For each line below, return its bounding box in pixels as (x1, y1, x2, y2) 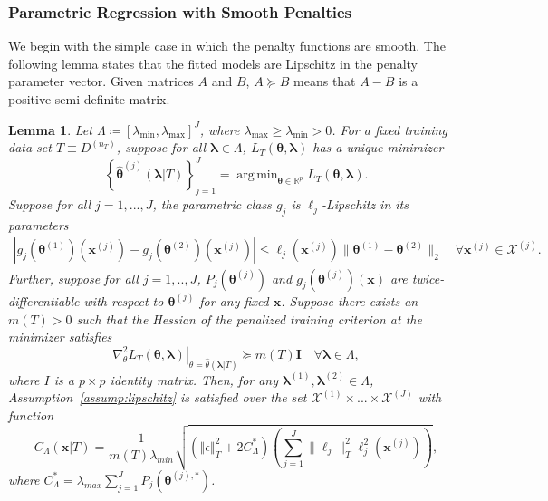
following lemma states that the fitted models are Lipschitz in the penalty (8, 53, 418, 72)
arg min (236, 169, 278, 182)
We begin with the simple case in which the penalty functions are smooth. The (8, 36, 446, 55)
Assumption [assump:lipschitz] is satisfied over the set (8, 388, 307, 407)
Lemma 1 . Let (8, 120, 92, 139)
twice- (411, 268, 445, 287)
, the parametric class (152, 195, 272, 214)
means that (293, 72, 356, 91)
